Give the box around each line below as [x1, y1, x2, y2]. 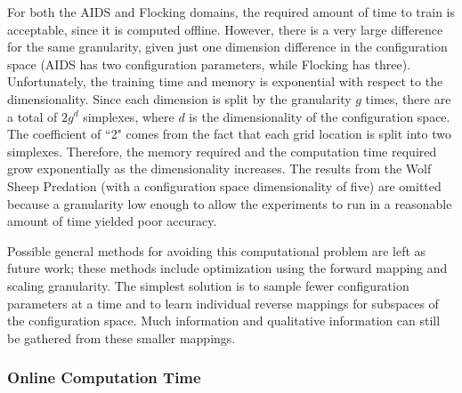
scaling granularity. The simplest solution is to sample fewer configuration [7, 276, 409, 294]
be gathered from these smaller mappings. [7, 328, 236, 347]
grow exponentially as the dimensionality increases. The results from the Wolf [7, 159, 432, 178]
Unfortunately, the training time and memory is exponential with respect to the [7, 72, 443, 91]
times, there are [365, 89, 451, 108]
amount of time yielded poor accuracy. [7, 212, 217, 230]
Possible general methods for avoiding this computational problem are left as [7, 241, 426, 260]
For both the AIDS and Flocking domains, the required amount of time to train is [7, 3, 455, 20]
